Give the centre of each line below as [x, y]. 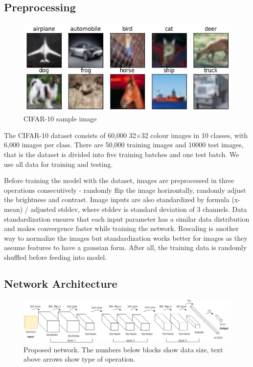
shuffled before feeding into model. [56, 257]
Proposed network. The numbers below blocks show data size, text [123, 349]
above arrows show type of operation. [80, 359]
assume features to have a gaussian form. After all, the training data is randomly [126, 247]
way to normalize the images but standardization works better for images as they [126, 238]
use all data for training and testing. [58, 164]
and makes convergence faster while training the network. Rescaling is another [121, 228]
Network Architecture [61, 283]
